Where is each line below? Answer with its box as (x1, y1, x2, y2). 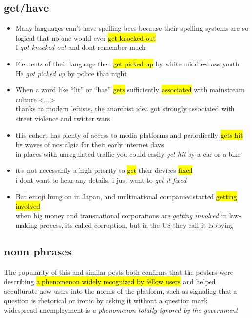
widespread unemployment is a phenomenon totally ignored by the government (4, 305, 238, 315)
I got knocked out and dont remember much (15, 42, 146, 52)
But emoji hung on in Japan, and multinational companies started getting (15, 191, 237, 201)
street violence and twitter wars (15, 113, 110, 123)
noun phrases (4, 244, 72, 259)
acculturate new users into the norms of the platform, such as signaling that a (4, 286, 237, 296)
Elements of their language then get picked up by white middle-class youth (15, 58, 239, 68)
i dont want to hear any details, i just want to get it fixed (15, 174, 187, 185)
